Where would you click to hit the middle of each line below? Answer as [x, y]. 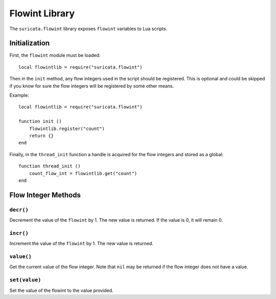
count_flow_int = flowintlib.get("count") [83, 173]
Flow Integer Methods [45, 195]
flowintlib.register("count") [67, 129]
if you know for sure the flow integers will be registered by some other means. [92, 86]
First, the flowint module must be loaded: [55, 55]
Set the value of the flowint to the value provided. [61, 290]
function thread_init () [50, 166]
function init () [40, 121]
